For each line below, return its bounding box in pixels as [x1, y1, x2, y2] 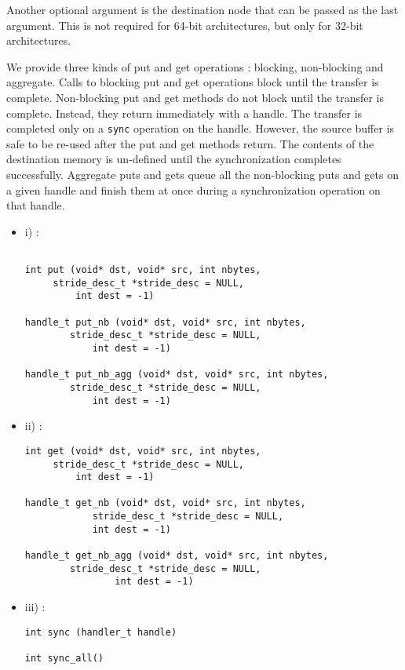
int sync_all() [24, 652, 104, 664]
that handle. [6, 197, 65, 213]
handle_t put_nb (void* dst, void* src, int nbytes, [24, 316, 306, 328]
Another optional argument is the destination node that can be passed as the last [6, 2, 399, 17]
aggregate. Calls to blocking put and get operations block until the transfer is [6, 74, 379, 90]
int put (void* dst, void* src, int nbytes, [24, 264, 261, 276]
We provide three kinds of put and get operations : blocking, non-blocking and [6, 58, 384, 75]
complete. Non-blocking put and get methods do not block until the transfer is [6, 89, 384, 105]
